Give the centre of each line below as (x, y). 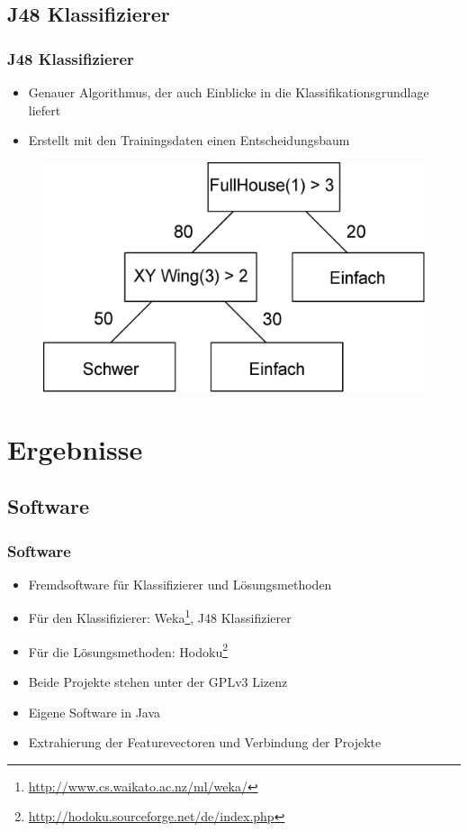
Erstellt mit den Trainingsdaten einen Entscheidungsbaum (189, 140)
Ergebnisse (75, 448)
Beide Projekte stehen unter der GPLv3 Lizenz (158, 681)
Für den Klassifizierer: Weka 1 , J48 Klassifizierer (160, 617)
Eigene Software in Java (94, 712)
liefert (45, 110)
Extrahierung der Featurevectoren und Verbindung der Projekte (205, 742)
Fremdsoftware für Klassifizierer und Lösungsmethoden (180, 584)
